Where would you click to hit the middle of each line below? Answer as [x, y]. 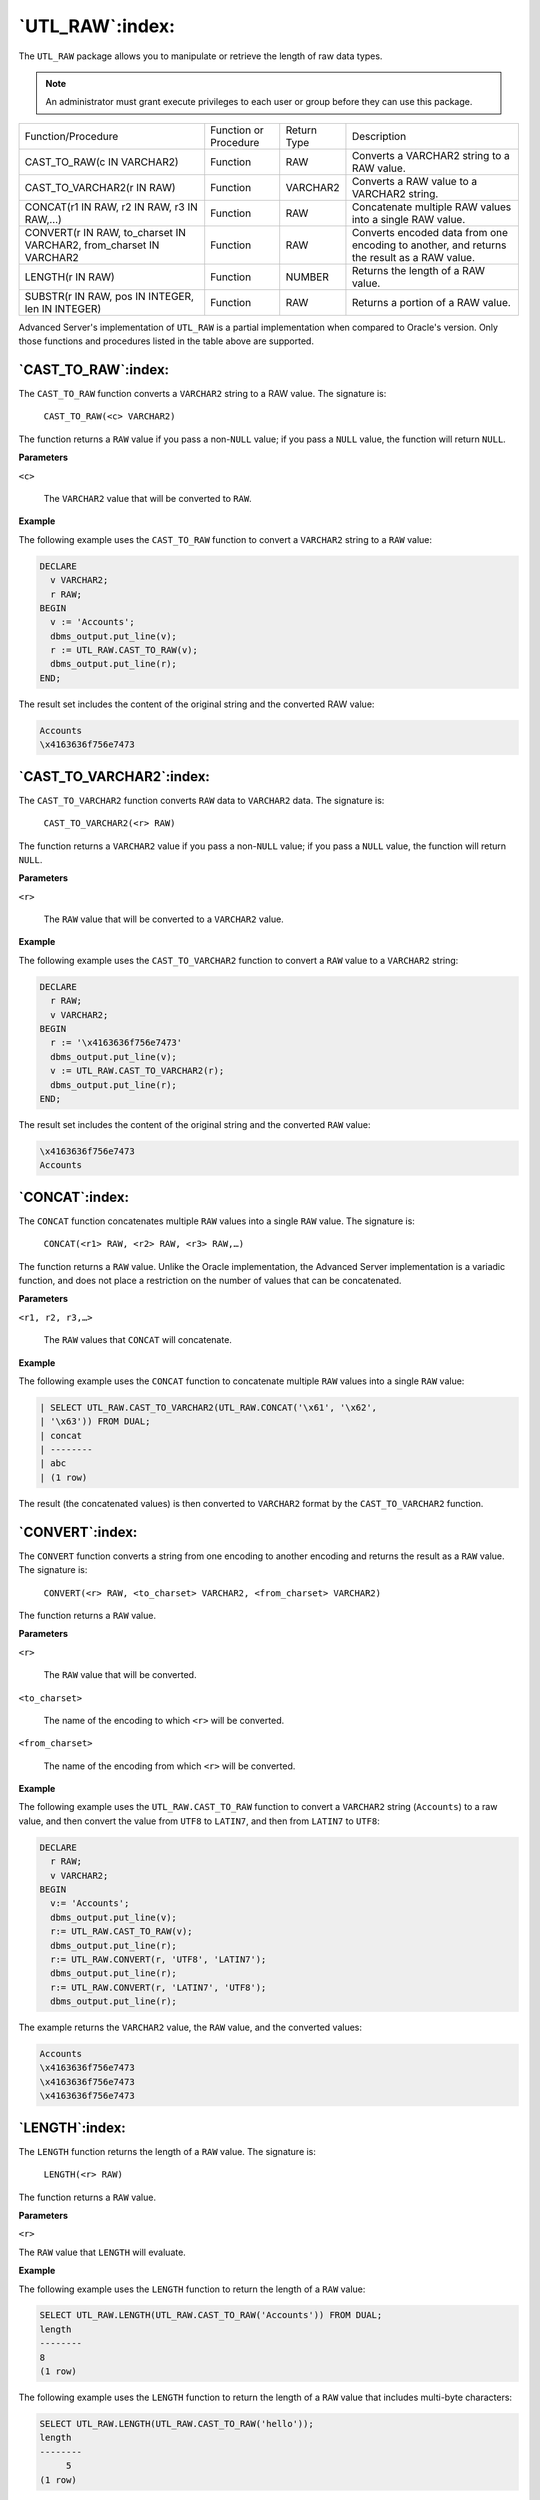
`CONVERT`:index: [78, 1531]
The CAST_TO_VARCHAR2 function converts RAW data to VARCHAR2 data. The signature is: [201, 800]
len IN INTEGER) [63, 308]
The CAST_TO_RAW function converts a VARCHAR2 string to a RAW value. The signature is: [202, 394]
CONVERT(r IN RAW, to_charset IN [105, 232]
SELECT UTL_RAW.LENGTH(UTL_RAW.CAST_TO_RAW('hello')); [176, 2424]
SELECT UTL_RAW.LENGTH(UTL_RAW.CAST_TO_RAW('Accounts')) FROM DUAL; [211, 2315]
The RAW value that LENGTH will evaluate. [102, 2252]
